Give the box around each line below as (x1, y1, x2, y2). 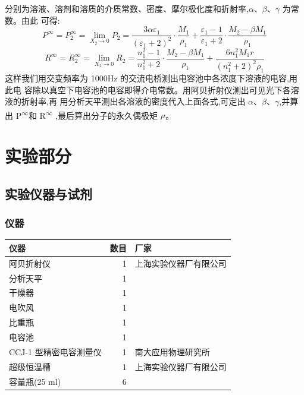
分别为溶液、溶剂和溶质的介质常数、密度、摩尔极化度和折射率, (5, 2, 249, 14)
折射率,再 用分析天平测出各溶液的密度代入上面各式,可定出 (21, 95, 246, 108)
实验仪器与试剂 (5, 184, 92, 203)
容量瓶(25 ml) (9, 375, 61, 387)
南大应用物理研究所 (134, 345, 210, 358)
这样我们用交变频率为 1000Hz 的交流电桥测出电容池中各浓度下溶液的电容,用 (5, 72, 297, 84)
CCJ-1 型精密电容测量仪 (9, 345, 102, 358)
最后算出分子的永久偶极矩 (58, 109, 158, 121)
